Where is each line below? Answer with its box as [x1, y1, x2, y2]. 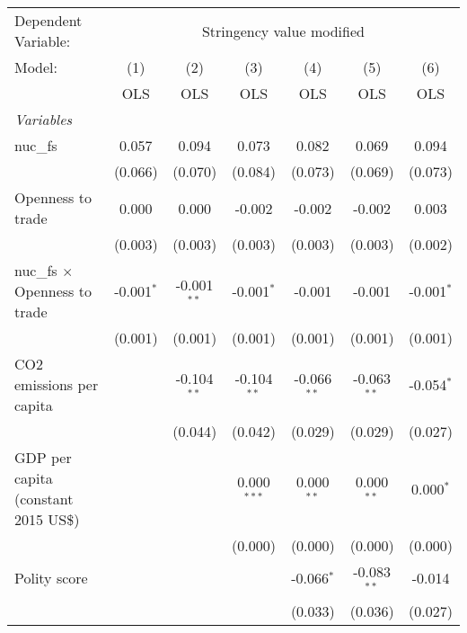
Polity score [14, 567, 88, 589]
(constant [14, 488, 74, 509]
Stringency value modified [201, 20, 365, 41]
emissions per [14, 374, 99, 395]
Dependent [14, 10, 83, 31]
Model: [14, 57, 58, 77]
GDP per [14, 447, 72, 468]
